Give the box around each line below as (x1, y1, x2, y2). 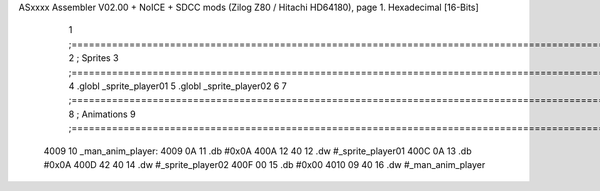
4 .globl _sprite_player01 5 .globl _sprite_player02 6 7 (68, 80, 287, 92)
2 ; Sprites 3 (68, 52, 119, 64)
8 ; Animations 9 (68, 108, 136, 120)
